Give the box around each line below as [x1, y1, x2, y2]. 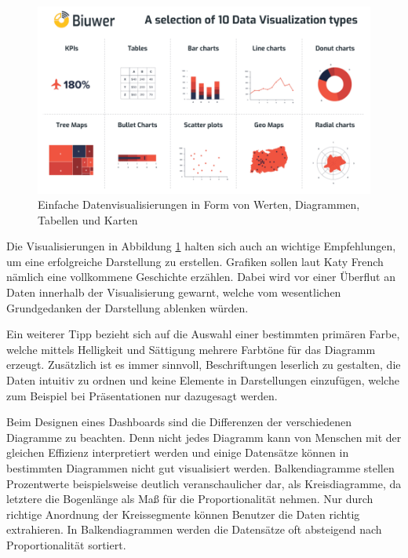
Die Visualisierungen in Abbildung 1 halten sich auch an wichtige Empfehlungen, [6, 238, 396, 254]
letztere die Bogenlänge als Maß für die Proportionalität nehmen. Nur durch [6, 491, 373, 507]
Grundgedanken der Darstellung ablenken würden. [6, 299, 249, 315]
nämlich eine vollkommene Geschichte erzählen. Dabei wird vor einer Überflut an [6, 268, 395, 285]
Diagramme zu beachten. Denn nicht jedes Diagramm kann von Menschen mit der [6, 429, 402, 445]
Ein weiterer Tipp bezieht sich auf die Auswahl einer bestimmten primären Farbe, [6, 326, 400, 342]
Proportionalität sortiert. [6, 536, 126, 553]
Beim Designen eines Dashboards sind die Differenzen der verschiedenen [6, 414, 352, 430]
